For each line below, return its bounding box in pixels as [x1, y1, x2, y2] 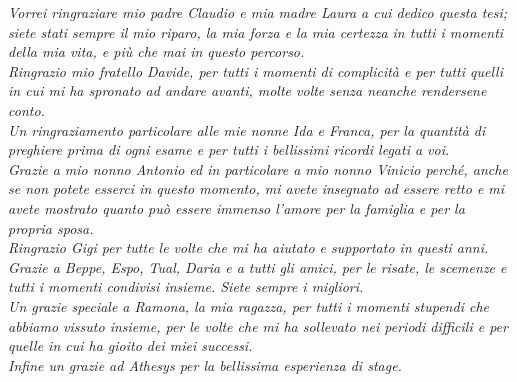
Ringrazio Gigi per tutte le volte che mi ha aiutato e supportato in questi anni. [8, 237, 489, 258]
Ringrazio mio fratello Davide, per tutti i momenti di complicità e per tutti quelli [8, 60, 503, 81]
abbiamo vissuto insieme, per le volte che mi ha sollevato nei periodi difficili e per [8, 315, 508, 336]
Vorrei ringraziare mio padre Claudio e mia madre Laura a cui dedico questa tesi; [8, 2, 508, 22]
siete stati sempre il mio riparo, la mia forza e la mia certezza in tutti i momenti [8, 21, 504, 42]
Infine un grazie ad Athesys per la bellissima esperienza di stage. [8, 354, 402, 375]
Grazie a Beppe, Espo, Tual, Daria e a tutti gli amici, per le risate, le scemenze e [8, 256, 507, 277]
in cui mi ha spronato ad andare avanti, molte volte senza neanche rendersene [8, 80, 487, 101]
